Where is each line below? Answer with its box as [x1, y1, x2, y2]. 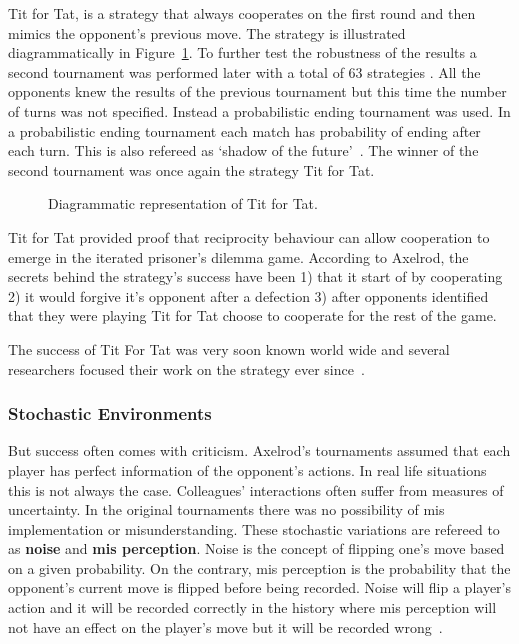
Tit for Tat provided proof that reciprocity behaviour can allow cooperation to [8, 226, 490, 247]
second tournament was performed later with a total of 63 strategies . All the [8, 61, 481, 82]
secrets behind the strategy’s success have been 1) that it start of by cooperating [8, 266, 503, 287]
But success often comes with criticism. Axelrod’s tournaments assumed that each [8, 440, 511, 461]
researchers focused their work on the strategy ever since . [8, 358, 365, 379]
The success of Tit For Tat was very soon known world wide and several [8, 338, 450, 359]
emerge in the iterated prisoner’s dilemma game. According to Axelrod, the [8, 246, 469, 267]
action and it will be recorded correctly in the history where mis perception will [8, 597, 497, 618]
